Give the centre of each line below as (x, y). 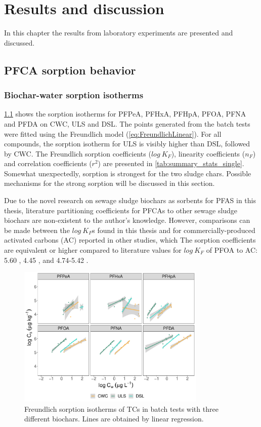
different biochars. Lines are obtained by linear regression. (114, 419)
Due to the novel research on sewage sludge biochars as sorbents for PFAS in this (130, 200)
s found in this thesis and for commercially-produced (174, 230)
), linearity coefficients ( (208, 153)
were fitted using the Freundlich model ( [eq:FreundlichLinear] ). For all (113, 133)
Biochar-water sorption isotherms (74, 95)
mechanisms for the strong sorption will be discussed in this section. (110, 183)
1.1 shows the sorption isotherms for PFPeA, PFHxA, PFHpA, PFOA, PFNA (125, 114)
